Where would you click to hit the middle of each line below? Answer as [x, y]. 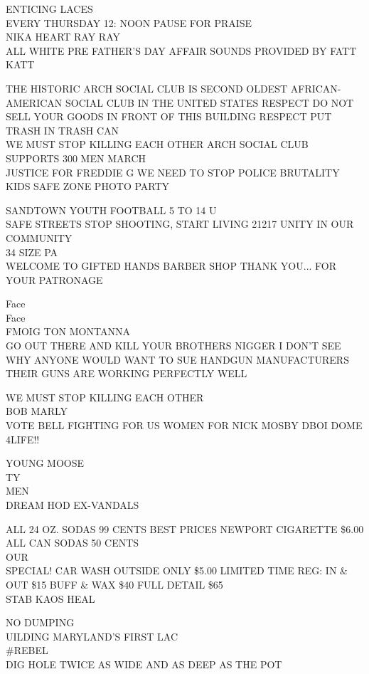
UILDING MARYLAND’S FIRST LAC [92, 636]
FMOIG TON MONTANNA [68, 331]
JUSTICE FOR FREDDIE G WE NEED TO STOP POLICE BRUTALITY [173, 172]
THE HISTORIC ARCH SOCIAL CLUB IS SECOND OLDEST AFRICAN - [173, 88]
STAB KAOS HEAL [50, 598]
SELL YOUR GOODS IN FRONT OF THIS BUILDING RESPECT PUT [169, 116]
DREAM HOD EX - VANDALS [73, 505]
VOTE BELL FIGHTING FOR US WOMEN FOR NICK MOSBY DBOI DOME [184, 425]
